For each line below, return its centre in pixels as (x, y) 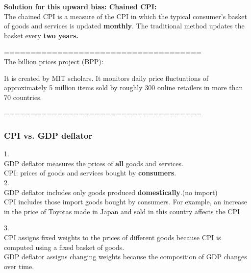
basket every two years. (41, 35)
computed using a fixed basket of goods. (64, 247)
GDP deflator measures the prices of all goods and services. (94, 163)
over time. (19, 266)
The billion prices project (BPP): (54, 61)
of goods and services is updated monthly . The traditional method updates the (124, 26)
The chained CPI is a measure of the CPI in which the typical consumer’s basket (125, 16)
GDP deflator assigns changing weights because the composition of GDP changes (125, 257)
